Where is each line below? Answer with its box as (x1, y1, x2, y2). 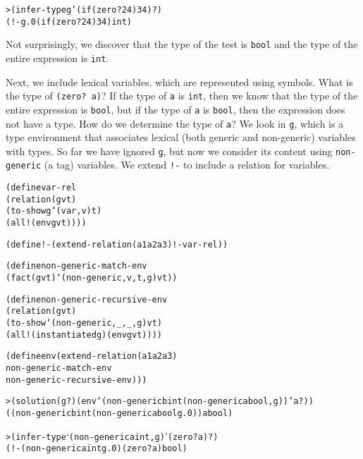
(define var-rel (6, 183, 77, 193)
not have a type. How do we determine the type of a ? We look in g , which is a (6, 116, 344, 130)
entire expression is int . (6, 50, 109, 65)
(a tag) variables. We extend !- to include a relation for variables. (44, 157, 330, 172)
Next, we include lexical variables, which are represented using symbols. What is (6, 74, 353, 89)
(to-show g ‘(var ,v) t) (6, 206, 102, 216)
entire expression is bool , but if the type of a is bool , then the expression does (6, 102, 345, 116)
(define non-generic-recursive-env (6, 294, 168, 305)
